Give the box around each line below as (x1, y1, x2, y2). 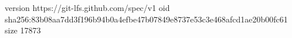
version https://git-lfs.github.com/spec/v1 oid (5, 2, 170, 13)
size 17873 (5, 24, 41, 36)
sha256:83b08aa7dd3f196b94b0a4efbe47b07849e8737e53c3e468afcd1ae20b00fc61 (5, 13, 288, 25)
